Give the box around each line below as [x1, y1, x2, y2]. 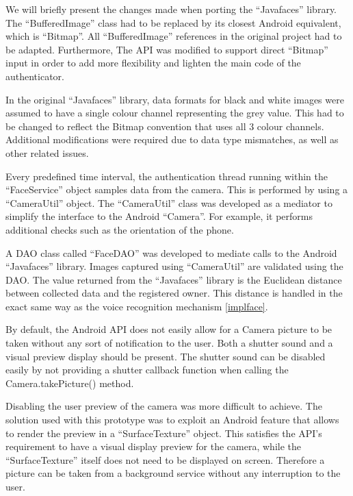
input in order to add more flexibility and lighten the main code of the [5, 55, 301, 70]
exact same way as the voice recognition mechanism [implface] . [5, 299, 268, 313]
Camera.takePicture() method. [5, 375, 134, 390]
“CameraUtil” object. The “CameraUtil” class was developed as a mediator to [5, 195, 332, 210]
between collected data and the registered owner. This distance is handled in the [5, 286, 343, 300]
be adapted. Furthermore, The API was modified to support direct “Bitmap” [5, 42, 328, 56]
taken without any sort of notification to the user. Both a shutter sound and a [5, 336, 333, 350]
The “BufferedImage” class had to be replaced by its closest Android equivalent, [5, 15, 341, 29]
